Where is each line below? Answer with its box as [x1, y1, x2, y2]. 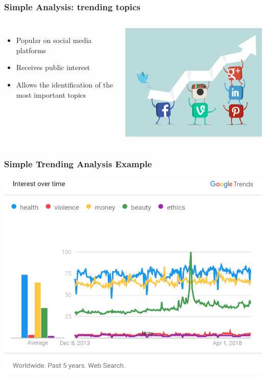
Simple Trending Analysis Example [4, 157, 152, 170]
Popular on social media [16, 35, 92, 46]
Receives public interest [16, 62, 90, 73]
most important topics [16, 89, 86, 100]
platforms [16, 45, 46, 55]
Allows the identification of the [16, 79, 113, 90]
